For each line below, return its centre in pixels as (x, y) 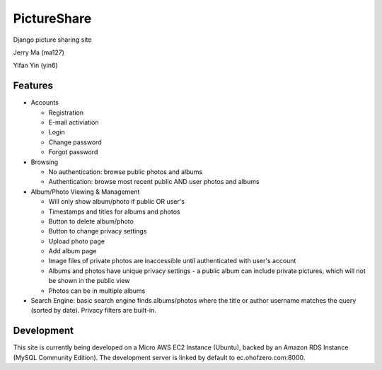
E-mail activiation (74, 122)
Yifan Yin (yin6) (35, 65)
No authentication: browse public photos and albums (126, 172)
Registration (66, 112)
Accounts (45, 103)
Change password (75, 142)
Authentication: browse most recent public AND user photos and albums (154, 182)
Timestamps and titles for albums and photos (114, 212)
